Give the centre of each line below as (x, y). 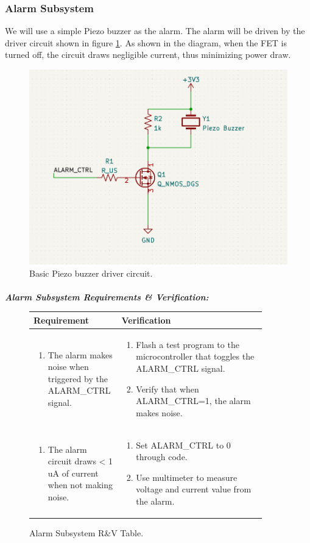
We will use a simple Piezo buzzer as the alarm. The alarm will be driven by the (155, 31)
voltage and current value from (194, 489)
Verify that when (167, 389)
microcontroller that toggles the (195, 356)
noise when (68, 367)
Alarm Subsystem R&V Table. (86, 533)
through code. (162, 457)
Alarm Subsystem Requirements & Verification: (107, 296)
